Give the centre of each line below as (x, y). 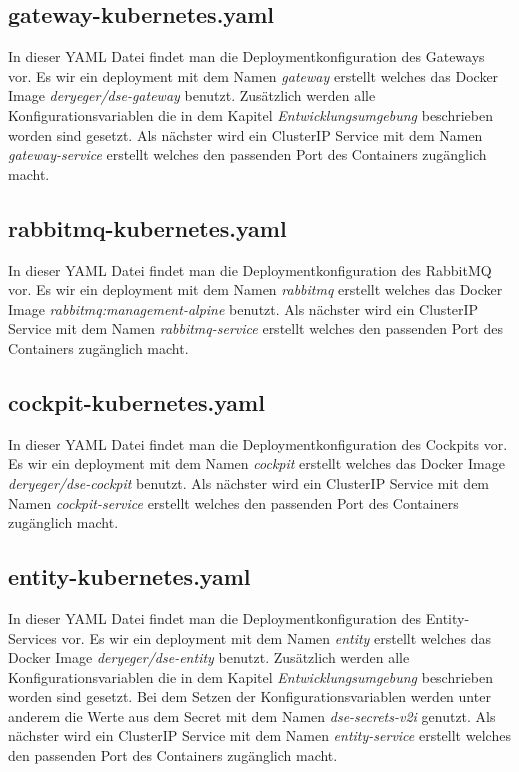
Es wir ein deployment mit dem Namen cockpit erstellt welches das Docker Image (256, 463)
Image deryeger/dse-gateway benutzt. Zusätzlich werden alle (192, 95)
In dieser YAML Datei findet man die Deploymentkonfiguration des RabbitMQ (250, 269)
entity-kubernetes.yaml (129, 576)
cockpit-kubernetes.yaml (136, 401)
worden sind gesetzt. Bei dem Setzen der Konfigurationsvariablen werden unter (249, 696)
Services (32, 637)
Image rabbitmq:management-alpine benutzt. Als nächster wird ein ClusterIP (243, 308)
